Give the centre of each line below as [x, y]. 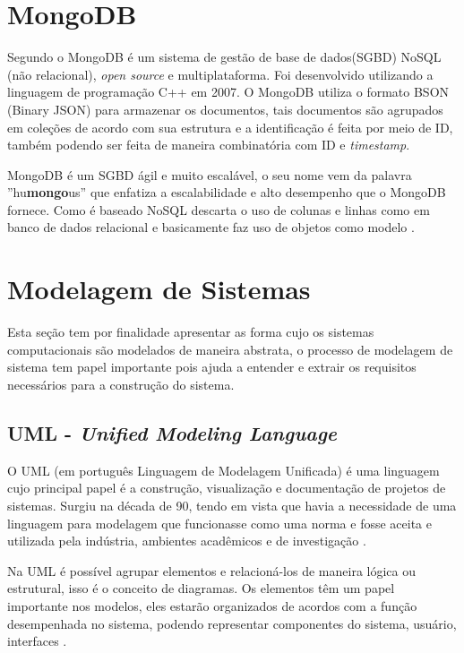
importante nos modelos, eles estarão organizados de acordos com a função [212, 605]
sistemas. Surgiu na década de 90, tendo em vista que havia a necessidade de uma [232, 505]
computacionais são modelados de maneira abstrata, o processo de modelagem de [230, 349]
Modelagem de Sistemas [159, 289]
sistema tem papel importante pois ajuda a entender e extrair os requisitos [212, 367]
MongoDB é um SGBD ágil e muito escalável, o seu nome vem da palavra [210, 174]
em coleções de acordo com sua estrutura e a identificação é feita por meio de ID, [230, 127]
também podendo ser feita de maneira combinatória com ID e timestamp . [209, 145]
